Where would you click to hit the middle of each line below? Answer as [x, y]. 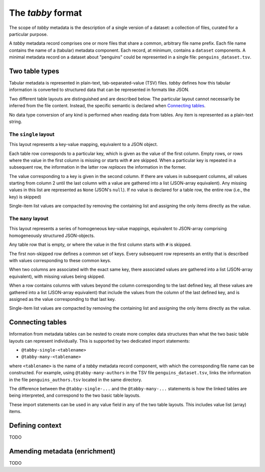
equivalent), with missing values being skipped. [57, 276]
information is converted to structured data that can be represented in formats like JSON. [99, 90]
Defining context [35, 425]
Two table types [34, 71]
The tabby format [45, 13]
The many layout [29, 219]
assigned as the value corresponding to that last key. [63, 299]
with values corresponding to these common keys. [60, 260]
